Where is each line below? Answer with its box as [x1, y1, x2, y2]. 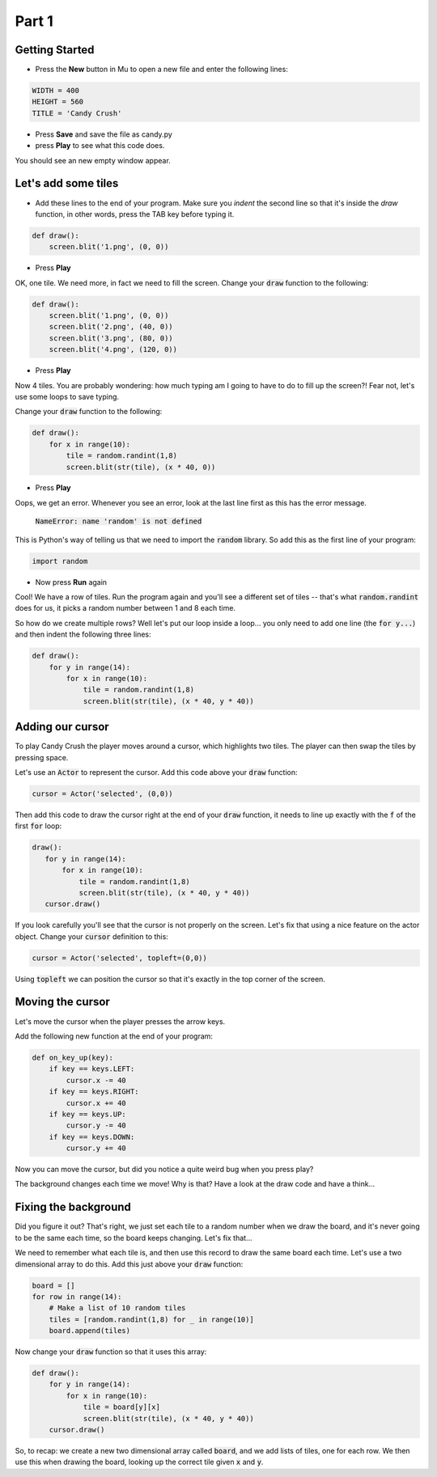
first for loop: [15, 821, 62, 831]
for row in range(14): [32, 1292, 122, 1301]
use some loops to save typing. [15, 391, 120, 401]
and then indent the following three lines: [15, 629, 151, 639]
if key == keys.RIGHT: [49, 1087, 139, 1096]
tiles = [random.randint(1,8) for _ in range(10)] [49, 1314, 254, 1324]
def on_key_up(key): [32, 1052, 113, 1062]
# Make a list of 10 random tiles [49, 1303, 186, 1313]
